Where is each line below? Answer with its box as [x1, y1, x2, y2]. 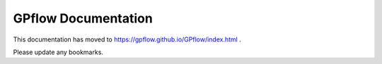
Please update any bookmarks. [13, 48, 104, 56]
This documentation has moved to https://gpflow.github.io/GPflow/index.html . [13, 35, 242, 44]
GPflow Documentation [13, 11, 154, 26]
